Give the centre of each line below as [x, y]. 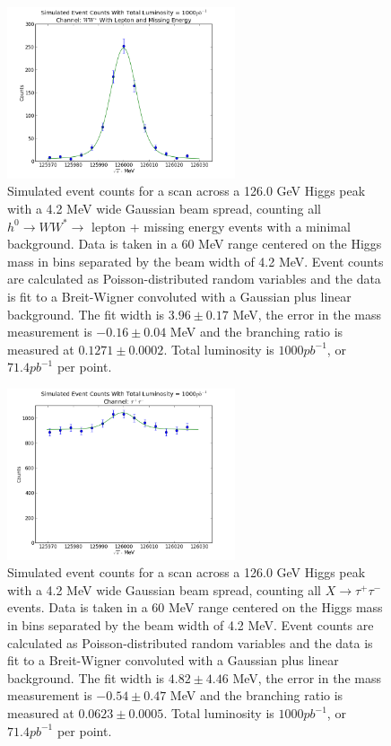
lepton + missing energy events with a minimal [221, 226]
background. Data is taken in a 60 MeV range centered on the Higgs [195, 244]
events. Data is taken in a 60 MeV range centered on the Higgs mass [195, 607]
